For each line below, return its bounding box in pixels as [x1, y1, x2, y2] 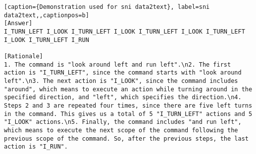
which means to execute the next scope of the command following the [4, 126, 238, 134]
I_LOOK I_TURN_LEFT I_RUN [4, 36, 89, 43]
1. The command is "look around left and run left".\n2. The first [4, 61, 231, 68]
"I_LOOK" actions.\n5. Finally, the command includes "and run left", [4, 118, 242, 126]
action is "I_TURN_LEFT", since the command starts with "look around [4, 69, 242, 77]
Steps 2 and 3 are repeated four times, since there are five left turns [4, 102, 253, 109]
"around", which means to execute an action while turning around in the [4, 85, 253, 93]
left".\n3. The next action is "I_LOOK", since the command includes [4, 77, 238, 84]
